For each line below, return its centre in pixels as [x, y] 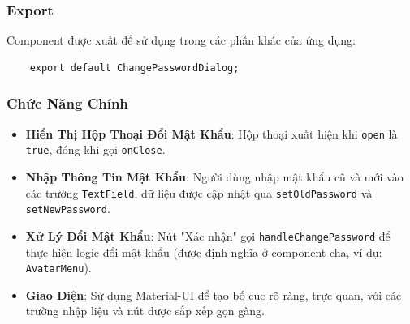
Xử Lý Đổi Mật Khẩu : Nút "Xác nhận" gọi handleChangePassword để [208, 235]
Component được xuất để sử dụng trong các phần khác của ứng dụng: [181, 40]
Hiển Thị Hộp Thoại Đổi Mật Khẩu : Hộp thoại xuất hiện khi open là [211, 133]
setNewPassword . [68, 209]
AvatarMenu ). [58, 268]
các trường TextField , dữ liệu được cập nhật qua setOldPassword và [199, 192]
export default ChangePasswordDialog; [134, 68]
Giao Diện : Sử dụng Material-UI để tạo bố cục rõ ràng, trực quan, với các [214, 294]
